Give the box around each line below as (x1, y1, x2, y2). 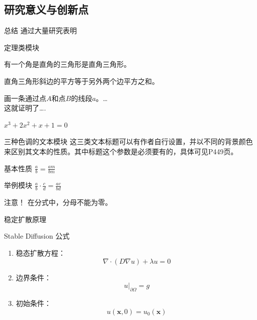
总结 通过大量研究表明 (4, 25, 77, 36)
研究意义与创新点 (4, 2, 89, 17)
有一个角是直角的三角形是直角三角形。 (4, 59, 131, 69)
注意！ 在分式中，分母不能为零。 (4, 197, 112, 207)
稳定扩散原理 (4, 214, 46, 224)
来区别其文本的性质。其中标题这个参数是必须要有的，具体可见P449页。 (4, 146, 238, 156)
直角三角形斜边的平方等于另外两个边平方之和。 (4, 75, 159, 86)
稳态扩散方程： (16, 247, 65, 258)
